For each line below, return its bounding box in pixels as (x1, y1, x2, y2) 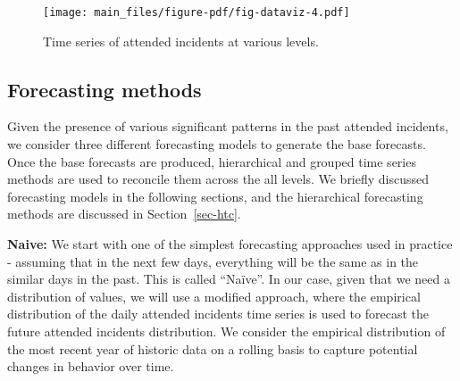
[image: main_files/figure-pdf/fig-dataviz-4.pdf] (43, 6, 350, 19)
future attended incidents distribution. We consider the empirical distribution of (7, 321, 446, 340)
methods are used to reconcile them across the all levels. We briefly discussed (7, 170, 430, 188)
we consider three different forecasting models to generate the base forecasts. (7, 135, 426, 153)
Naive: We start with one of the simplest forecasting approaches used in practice (7, 235, 453, 253)
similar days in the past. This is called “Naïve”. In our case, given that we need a (7, 269, 450, 288)
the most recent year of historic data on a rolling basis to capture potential (7, 339, 418, 358)
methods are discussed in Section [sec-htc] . (7, 204, 241, 223)
